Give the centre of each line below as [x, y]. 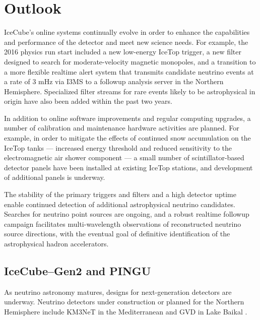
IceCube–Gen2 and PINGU [78, 270]
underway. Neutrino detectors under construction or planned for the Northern [124, 302]
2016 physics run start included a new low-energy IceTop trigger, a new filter [123, 52]
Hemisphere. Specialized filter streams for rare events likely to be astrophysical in [130, 91]
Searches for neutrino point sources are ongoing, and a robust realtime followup [127, 214]
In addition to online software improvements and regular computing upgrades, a [127, 118]
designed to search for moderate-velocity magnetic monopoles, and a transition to [130, 61]
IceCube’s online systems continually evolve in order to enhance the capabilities [127, 32]
